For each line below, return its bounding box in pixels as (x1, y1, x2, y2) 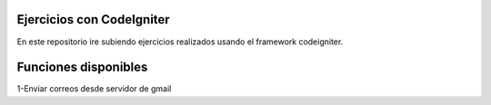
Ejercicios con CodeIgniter (16, 12, 170, 27)
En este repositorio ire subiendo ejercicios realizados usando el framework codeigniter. (16, 36, 344, 47)
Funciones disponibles (16, 60, 148, 75)
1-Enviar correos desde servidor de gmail (16, 83, 172, 94)
